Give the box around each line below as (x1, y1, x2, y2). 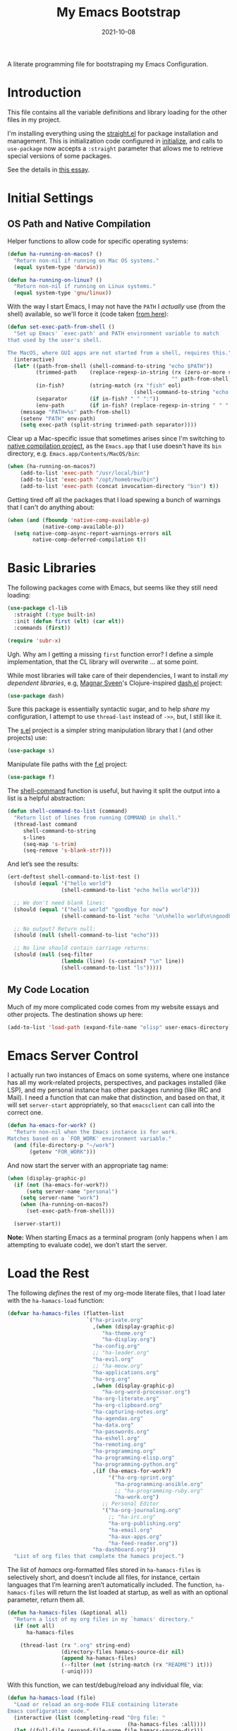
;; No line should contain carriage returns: (13, 944, 150, 952)
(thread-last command (13, 821, 78, 828)
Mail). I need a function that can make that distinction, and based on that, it (7, 1093, 225, 1102)
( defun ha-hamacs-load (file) (7, 1694, 97, 1701)
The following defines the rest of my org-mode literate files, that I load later (7, 1288, 226, 1297)
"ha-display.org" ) (102, 1336, 157, 1343)
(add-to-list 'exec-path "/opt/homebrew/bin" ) (20, 476, 159, 483)
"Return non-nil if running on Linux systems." (13, 283, 157, 290)
